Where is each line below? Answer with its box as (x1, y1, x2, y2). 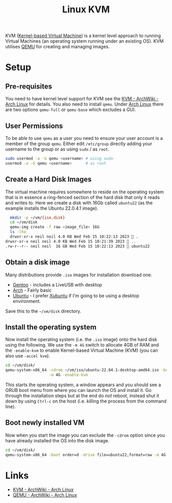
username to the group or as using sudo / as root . (5, 146, 110, 152)
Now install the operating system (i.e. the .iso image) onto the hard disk (5, 336, 158, 343)
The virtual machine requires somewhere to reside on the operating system (5, 189, 164, 195)
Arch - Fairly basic (12, 287, 52, 293)
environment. (12, 298, 41, 304)
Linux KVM (62, 4, 110, 15)
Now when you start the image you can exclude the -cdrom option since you (5, 432, 165, 438)
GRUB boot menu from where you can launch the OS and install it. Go (5, 387, 152, 393)
